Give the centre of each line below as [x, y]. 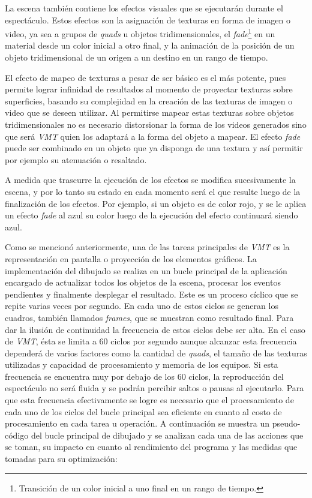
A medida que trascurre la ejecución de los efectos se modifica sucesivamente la [150, 180]
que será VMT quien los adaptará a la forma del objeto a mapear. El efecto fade [153, 136]
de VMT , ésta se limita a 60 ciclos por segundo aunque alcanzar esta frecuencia [151, 341]
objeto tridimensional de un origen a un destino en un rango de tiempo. [136, 57]
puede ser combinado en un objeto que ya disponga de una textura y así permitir [154, 148]
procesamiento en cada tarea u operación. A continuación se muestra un [137, 423]
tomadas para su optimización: [61, 459]
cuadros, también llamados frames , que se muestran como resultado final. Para [149, 317]
